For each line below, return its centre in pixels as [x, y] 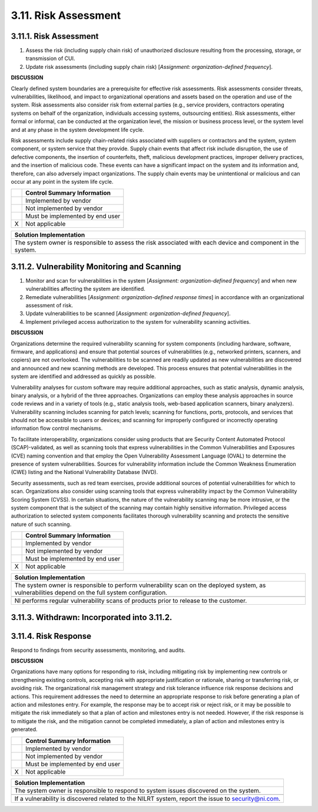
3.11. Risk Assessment [66, 15]
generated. [24, 730]
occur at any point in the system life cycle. [62, 181]
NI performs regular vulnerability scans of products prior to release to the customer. [131, 601]
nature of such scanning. [41, 524]
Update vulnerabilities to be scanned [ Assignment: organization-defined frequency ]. [128, 314]
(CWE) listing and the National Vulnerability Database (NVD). [85, 472]
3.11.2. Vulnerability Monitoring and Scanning [96, 266]
